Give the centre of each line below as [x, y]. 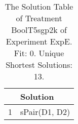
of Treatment [39, 18]
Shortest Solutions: [39, 65]
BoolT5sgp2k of [39, 30]
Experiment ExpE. [39, 41]
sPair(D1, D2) [45, 112]
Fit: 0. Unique [39, 53]
